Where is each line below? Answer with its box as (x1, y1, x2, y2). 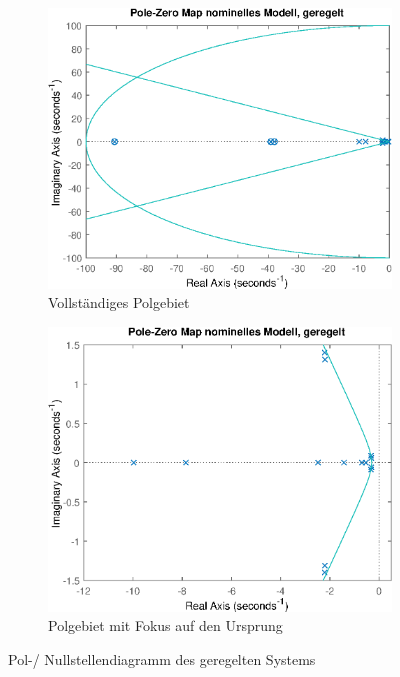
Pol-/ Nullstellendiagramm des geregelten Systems (8, 649, 316, 670)
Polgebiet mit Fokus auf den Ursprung (48, 615, 283, 636)
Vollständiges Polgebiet (48, 292, 190, 313)
